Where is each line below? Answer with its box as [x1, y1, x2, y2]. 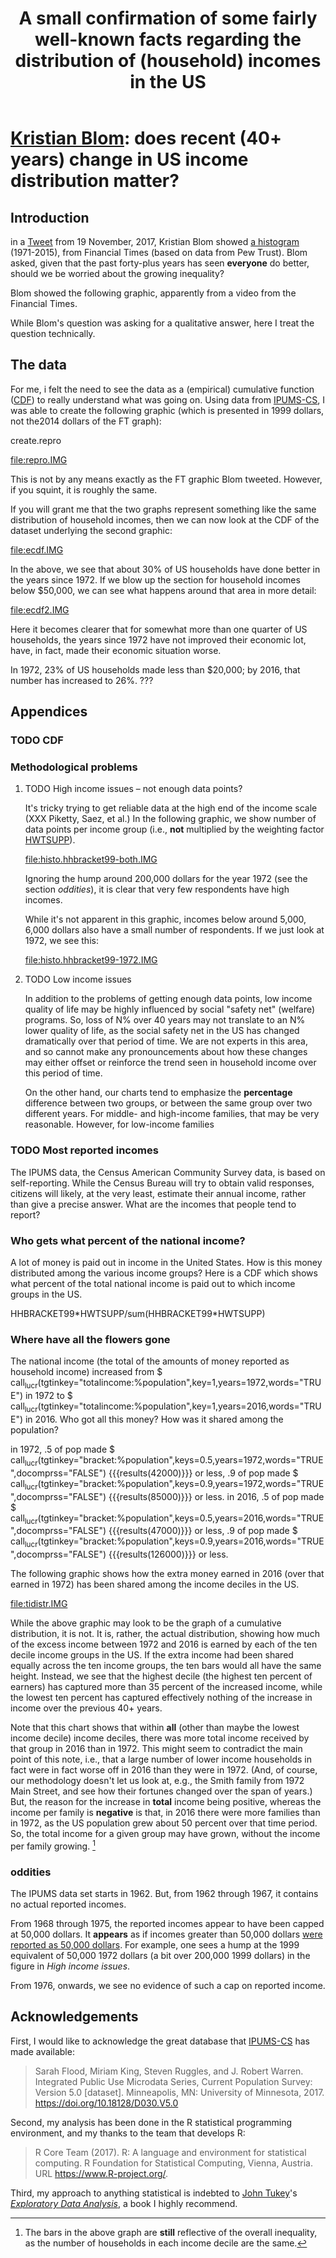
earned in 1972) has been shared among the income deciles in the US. [10, 1578, 300, 1591]
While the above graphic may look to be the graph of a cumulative [10, 1617, 282, 1629]
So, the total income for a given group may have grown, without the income [10, 1828, 321, 1840]
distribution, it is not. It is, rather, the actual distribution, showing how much [10, 1628, 320, 1640]
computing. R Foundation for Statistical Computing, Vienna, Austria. [34, 2157, 313, 2169]
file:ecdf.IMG [10, 543, 64, 556]
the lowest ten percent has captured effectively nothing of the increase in [10, 1692, 313, 1704]
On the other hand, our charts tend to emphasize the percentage [24, 1087, 293, 1099]
